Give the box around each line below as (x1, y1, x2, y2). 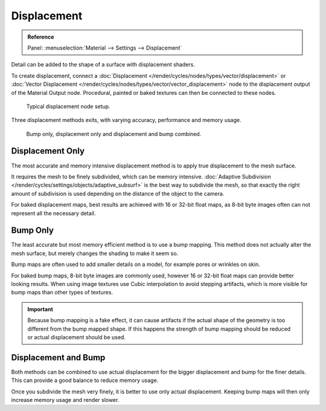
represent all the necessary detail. (11, 209, 96, 217)
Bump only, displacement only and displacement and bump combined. (26, 130, 202, 137)
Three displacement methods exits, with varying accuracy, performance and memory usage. (11, 117, 241, 124)
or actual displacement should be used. (27, 333, 126, 341)
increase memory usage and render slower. (11, 396, 120, 404)
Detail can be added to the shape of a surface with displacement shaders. (11, 61, 196, 68)
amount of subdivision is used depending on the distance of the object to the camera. (11, 190, 225, 197)
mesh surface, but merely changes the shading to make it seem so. (11, 250, 179, 257)
